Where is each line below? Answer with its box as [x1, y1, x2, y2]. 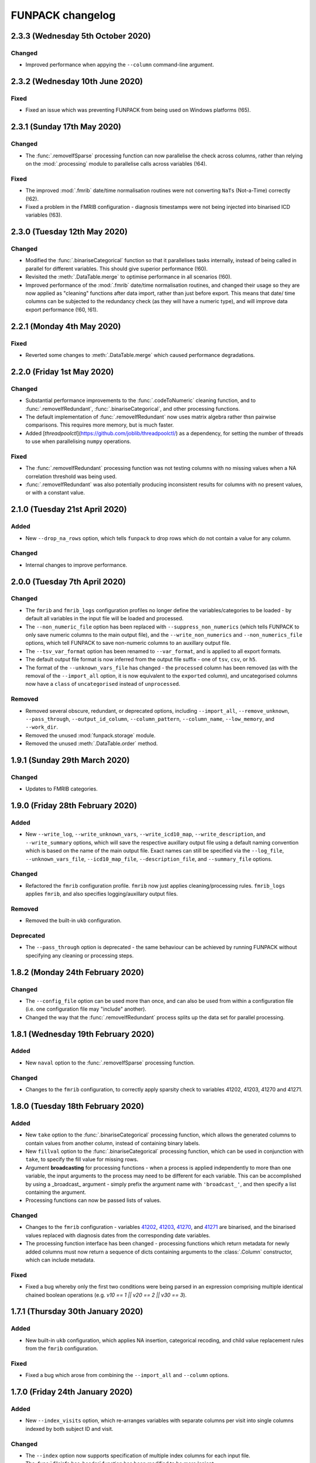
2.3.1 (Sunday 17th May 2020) [11, 122, 122, 132]
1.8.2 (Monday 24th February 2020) [11, 967, 145, 977]
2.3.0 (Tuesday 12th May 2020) [11, 227, 128, 237]
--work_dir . [25, 723, 59, 731]
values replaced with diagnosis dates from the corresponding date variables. [25, 1232, 211, 1239]
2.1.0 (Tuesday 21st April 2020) [11, 504, 127, 514]
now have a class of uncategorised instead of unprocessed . [25, 681, 181, 688]
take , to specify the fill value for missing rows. [25, 1156, 139, 1163]
